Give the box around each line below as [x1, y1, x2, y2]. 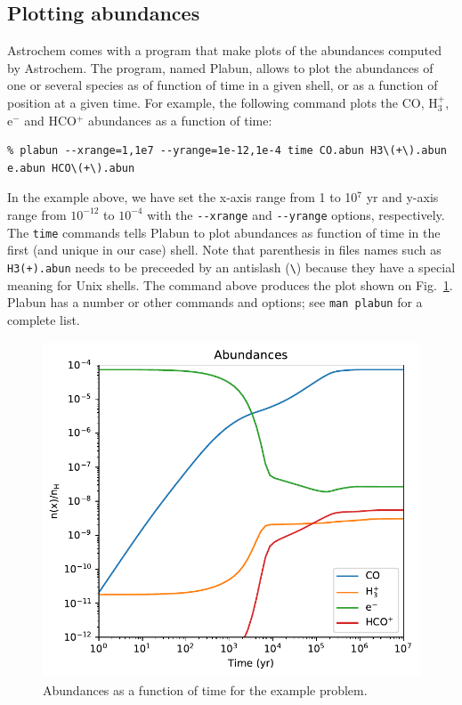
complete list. [7, 310, 80, 328]
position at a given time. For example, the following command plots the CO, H [7, 93, 438, 111]
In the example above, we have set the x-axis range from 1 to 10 [7, 188, 358, 207]
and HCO [24, 110, 77, 129]
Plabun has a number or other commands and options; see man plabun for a [7, 293, 423, 312]
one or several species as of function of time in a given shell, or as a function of [7, 76, 438, 94]
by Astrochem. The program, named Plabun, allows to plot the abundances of [7, 58, 434, 77]
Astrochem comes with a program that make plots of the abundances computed [7, 41, 442, 60]
